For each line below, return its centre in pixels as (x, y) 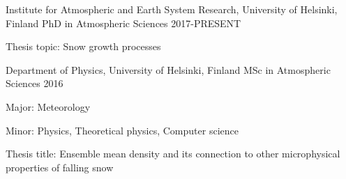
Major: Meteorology (48, 106)
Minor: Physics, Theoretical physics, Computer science (122, 130)
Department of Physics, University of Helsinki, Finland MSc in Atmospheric (168, 69)
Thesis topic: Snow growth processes (83, 46)
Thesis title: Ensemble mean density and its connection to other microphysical (173, 154)
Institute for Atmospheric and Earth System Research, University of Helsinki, (172, 9)
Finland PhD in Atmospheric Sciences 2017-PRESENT (123, 23)
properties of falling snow (60, 167)
